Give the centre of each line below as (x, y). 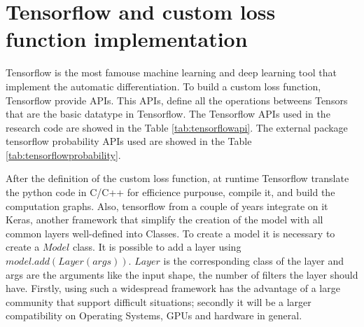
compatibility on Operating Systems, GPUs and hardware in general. (154, 315)
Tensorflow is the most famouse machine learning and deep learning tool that (171, 72)
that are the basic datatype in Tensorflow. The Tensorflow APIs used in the (168, 114)
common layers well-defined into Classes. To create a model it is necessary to (170, 233)
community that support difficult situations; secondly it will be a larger (159, 301)
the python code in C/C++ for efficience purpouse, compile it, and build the (170, 192)
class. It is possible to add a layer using (157, 247)
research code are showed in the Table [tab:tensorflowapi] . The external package (177, 127)
